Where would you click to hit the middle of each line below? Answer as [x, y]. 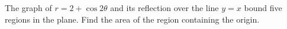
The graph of [28, 8]
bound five [263, 8]
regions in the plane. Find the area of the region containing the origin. [132, 19]
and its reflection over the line [165, 8]
